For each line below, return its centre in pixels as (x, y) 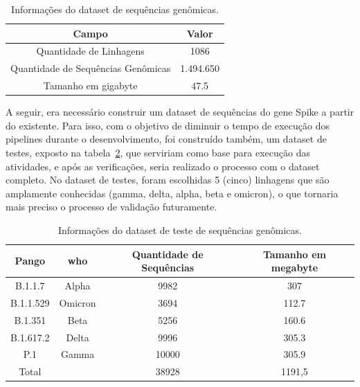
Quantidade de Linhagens (90, 51)
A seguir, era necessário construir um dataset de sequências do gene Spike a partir (180, 112)
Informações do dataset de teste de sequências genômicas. (180, 229)
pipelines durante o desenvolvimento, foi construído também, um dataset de (166, 139)
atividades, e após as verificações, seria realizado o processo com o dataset (163, 166)
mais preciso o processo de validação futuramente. (111, 207)
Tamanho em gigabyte (90, 85)
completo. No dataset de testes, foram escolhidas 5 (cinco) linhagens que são (168, 180)
